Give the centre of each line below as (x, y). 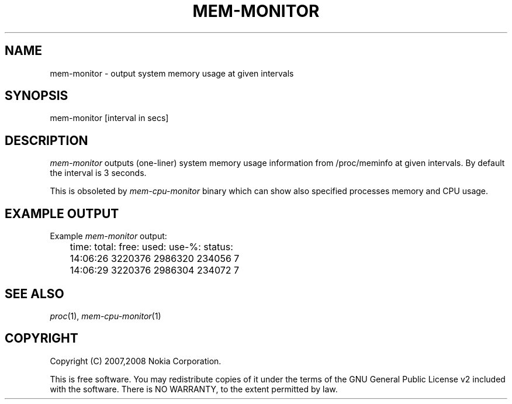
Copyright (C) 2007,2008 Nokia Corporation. (136, 361)
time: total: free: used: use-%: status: (151, 247)
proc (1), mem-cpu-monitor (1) (105, 316)
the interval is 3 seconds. (98, 173)
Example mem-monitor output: (108, 236)
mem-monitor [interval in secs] (109, 118)
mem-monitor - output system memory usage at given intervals (172, 73)
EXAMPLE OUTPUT (62, 213)
